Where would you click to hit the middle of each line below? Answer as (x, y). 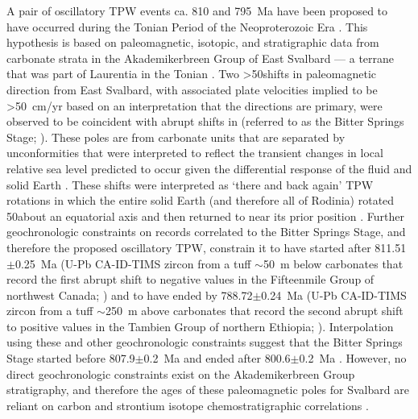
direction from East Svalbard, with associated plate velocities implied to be (192, 89)
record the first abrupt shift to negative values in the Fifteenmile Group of (190, 279)
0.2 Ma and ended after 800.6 (217, 358)
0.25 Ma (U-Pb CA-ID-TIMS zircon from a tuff (133, 263)
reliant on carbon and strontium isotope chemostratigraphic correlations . (188, 405)
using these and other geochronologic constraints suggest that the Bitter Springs (205, 342)
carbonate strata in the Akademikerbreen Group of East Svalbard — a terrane (201, 58)
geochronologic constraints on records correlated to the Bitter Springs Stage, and (206, 232)
